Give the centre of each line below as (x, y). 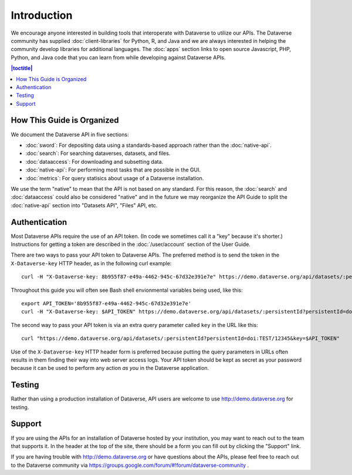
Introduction (42, 15)
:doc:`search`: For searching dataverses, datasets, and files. (98, 153)
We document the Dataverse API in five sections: (70, 134)
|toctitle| (22, 68)
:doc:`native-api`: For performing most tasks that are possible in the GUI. (113, 170)
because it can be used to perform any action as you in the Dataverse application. (110, 368)
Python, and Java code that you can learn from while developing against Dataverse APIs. (118, 57)
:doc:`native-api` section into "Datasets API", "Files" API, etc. (84, 205)
